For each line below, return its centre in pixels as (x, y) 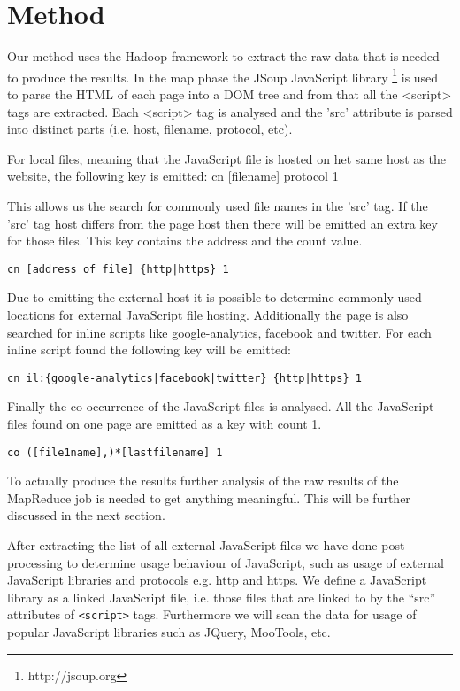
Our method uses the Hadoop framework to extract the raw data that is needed (223, 56)
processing (35, 562)
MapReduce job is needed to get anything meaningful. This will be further (209, 497)
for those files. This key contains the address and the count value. (185, 241)
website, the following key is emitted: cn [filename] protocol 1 (173, 176)
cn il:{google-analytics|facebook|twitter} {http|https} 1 (184, 378)
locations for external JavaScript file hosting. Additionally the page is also (208, 314)
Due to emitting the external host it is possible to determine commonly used (215, 297)
